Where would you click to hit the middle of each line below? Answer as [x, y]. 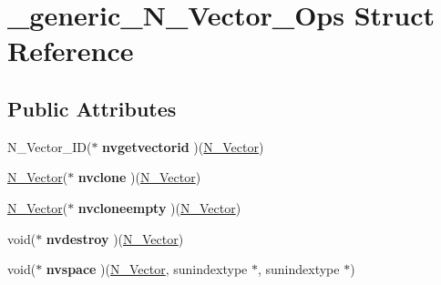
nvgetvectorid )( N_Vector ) [183, 146]
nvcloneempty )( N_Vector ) [159, 207]
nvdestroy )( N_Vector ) [115, 238]
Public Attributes [92, 108]
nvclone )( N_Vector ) [139, 177]
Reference [71, 51]
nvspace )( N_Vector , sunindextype [147, 269]
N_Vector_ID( [50, 146]
